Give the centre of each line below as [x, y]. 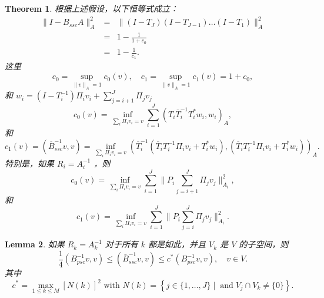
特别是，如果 [29, 163]
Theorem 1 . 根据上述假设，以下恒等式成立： [91, 8]
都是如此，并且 [177, 244]
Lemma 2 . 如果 [35, 244]
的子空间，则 [264, 244]
